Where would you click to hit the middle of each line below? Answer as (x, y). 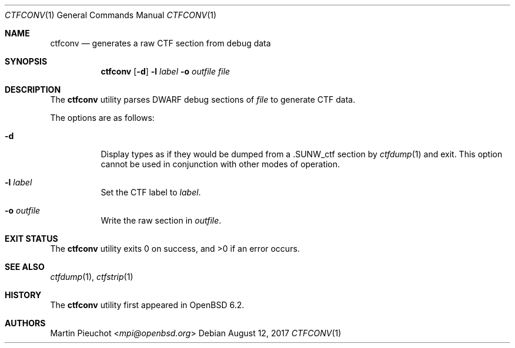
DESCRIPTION (33, 89)
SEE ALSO (25, 267)
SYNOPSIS (26, 61)
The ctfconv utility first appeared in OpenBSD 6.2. (147, 305)
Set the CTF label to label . (151, 192)
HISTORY (23, 295)
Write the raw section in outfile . (161, 220)
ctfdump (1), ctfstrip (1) (92, 277)
